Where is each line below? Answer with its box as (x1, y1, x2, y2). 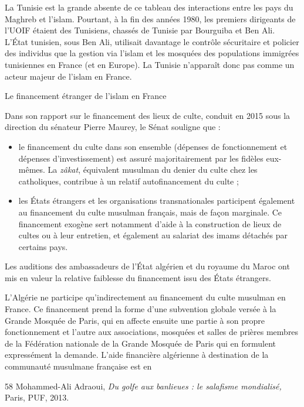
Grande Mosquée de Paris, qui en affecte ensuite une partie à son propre (5, 314, 265, 326)
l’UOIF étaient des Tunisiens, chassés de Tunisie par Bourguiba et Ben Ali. (5, 24, 275, 36)
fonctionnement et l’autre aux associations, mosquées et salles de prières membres (5, 326, 299, 338)
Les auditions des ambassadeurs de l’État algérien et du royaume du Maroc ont (5, 260, 290, 272)
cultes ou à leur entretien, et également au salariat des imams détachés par (18, 229, 288, 241)
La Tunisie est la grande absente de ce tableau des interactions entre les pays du (5, 1, 293, 13)
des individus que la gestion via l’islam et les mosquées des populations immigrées (5, 47, 299, 59)
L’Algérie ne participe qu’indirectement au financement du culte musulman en (5, 291, 286, 303)
